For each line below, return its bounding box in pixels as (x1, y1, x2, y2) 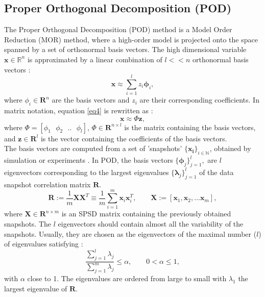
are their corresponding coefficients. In (139, 94, 259, 105)
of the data (199, 166, 234, 177)
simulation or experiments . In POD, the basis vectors (4, 155, 173, 165)
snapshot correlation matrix (4, 179, 91, 189)
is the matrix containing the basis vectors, (124, 121, 256, 132)
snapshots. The (4, 218, 52, 229)
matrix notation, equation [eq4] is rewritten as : (4, 105, 153, 116)
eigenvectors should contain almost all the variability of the (58, 218, 244, 229)
